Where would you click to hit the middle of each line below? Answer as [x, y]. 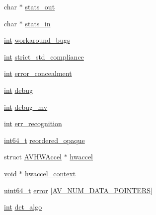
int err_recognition [33, 123]
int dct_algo [23, 207]
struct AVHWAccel [33, 157]
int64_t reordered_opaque [44, 140]
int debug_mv [26, 107]
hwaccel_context [50, 173]
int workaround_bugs [37, 40]
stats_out [40, 6]
